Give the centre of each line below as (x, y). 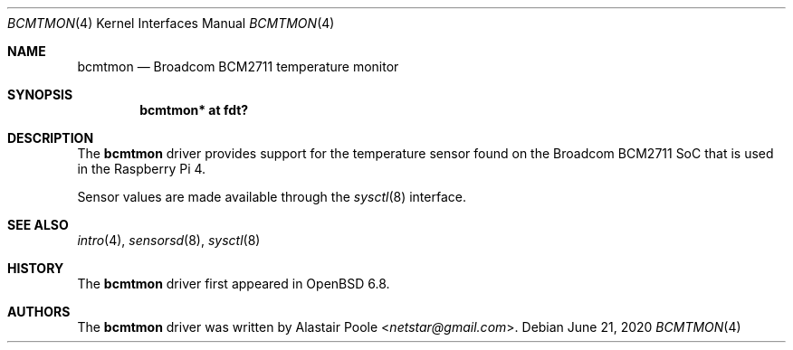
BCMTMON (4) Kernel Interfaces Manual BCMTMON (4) (171, 23)
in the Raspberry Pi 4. (142, 169)
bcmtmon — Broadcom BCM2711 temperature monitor (238, 66)
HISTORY (36, 268)
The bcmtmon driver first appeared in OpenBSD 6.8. (234, 284)
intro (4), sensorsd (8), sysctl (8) (169, 240)
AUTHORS (39, 312)
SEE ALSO (38, 225)
